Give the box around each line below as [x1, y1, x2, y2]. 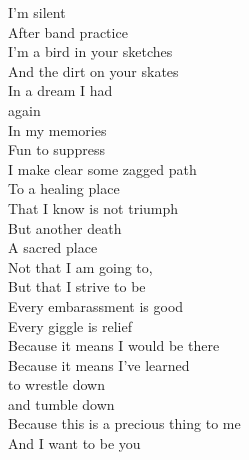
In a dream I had [8, 80, 113, 101]
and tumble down [8, 393, 115, 414]
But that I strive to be [8, 276, 146, 297]
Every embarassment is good [8, 295, 184, 316]
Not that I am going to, [8, 256, 153, 277]
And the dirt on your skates [8, 60, 179, 81]
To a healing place [8, 178, 120, 199]
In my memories [8, 119, 107, 140]
